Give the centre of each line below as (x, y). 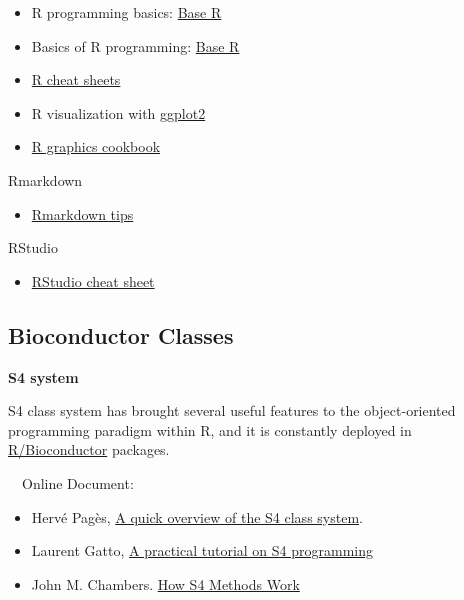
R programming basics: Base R (126, 12)
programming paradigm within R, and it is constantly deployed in (210, 429)
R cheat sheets (76, 79)
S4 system (43, 376)
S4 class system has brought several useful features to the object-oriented (232, 410)
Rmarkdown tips (82, 213)
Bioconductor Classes (121, 334)
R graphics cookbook (96, 146)
